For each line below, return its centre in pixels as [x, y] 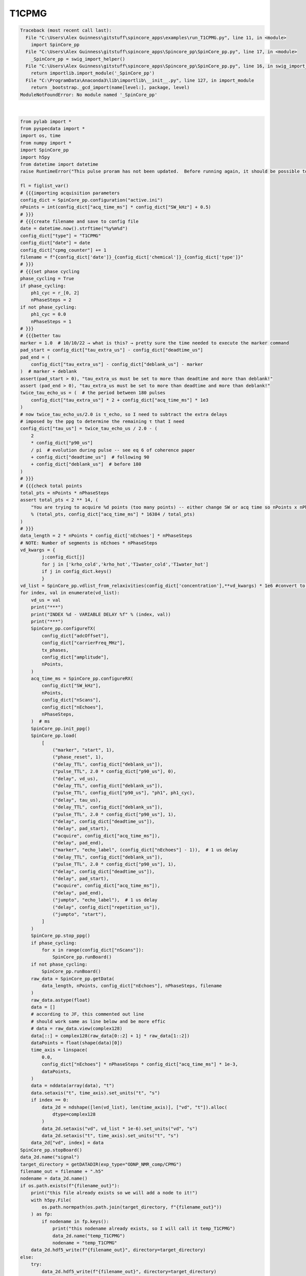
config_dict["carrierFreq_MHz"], [83, 643]
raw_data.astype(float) [60, 1000]
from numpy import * [46, 143]
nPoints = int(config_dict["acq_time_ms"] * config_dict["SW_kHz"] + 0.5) [116, 207]
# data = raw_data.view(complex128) [76, 1029]
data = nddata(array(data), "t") [73, 1086]
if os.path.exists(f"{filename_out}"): [70, 1186]
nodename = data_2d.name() [54, 1179]
